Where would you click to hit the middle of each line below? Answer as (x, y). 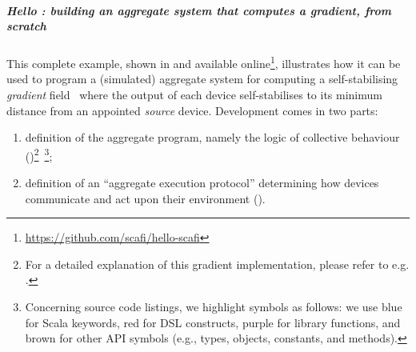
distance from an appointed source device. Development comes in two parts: (192, 110)
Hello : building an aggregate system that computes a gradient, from (199, 10)
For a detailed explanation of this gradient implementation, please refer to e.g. (217, 264)
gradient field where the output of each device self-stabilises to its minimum (194, 94)
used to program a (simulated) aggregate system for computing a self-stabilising (202, 79)
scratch (26, 26)
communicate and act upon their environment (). (145, 198)
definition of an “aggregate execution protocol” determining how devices (202, 183)
